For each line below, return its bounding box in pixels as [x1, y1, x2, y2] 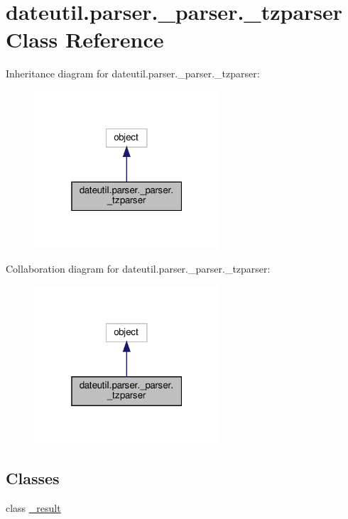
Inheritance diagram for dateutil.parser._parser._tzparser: [6, 66, 260, 81]
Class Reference [6, 25, 164, 54]
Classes [6, 466, 60, 488]
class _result [6, 500, 61, 515]
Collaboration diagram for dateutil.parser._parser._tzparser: [6, 261, 271, 275]
